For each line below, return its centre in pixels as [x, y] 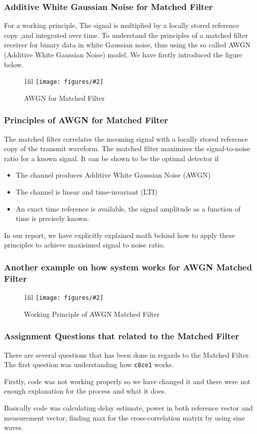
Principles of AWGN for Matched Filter [86, 120]
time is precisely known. [52, 218]
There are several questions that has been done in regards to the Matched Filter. [128, 354]
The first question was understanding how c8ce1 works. [89, 364]
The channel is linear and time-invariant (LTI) [87, 192]
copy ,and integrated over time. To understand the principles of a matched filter [126, 35]
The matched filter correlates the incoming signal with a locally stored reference [126, 138]
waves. [14, 427]
